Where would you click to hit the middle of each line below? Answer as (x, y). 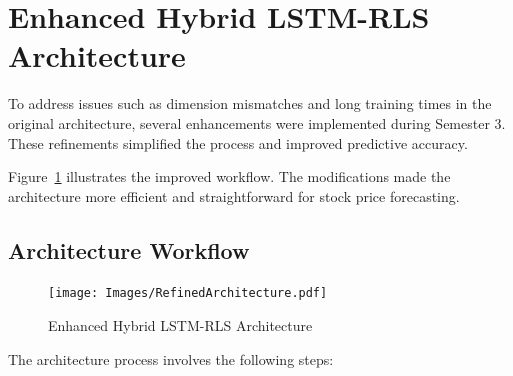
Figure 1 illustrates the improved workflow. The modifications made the (229, 176)
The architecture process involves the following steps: (171, 358)
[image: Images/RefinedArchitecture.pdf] (188, 293)
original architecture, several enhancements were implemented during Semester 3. (257, 122)
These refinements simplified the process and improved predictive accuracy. (238, 142)
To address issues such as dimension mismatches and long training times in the (250, 103)
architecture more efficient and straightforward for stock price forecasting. (234, 195)
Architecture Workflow (129, 249)
